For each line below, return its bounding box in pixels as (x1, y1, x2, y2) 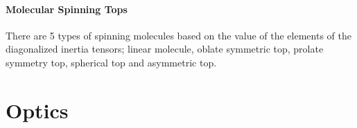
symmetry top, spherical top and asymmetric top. (6, 55, 217, 69)
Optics (6, 95, 69, 124)
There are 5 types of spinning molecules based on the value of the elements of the (6, 28, 351, 42)
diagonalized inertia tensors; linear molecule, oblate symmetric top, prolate (6, 42, 324, 56)
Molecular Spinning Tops (6, 1, 128, 16)
